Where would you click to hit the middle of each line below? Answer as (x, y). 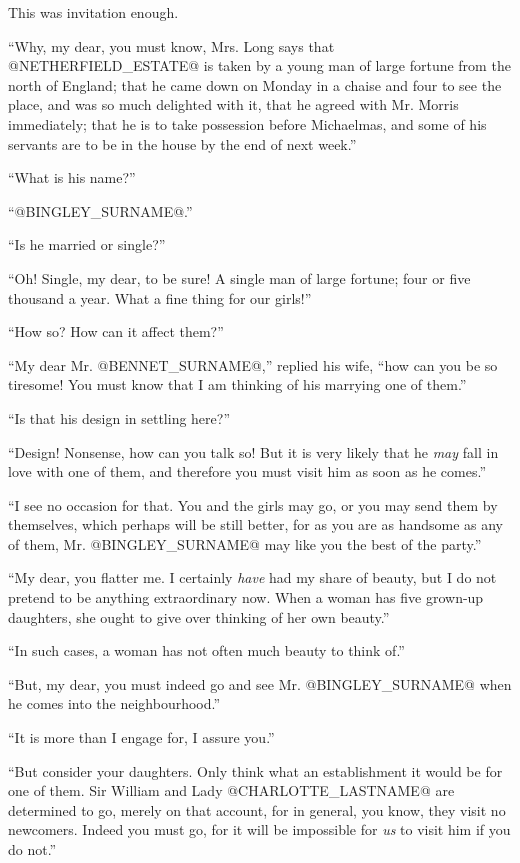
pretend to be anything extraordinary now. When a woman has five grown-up (246, 597)
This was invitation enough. (93, 12)
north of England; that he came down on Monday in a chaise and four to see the (255, 84)
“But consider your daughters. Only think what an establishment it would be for (255, 770)
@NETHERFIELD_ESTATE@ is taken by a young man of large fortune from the (259, 65)
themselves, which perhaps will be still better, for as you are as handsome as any (256, 524)
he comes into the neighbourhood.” (114, 703)
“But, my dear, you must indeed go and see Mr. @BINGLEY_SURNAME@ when (260, 683)
